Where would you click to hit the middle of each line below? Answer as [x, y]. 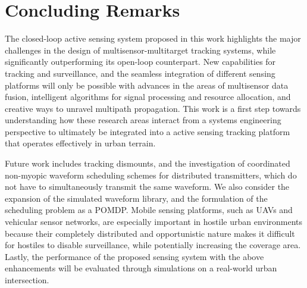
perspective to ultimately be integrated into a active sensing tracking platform [148, 131]
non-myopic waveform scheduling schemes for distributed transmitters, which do [151, 175]
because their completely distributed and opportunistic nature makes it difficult [150, 233]
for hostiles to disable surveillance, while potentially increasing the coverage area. [153, 245]
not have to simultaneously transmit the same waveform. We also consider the [147, 187]
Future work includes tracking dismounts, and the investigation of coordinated [148, 163]
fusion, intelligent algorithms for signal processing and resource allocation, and [148, 97]
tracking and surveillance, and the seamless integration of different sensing [140, 73]
